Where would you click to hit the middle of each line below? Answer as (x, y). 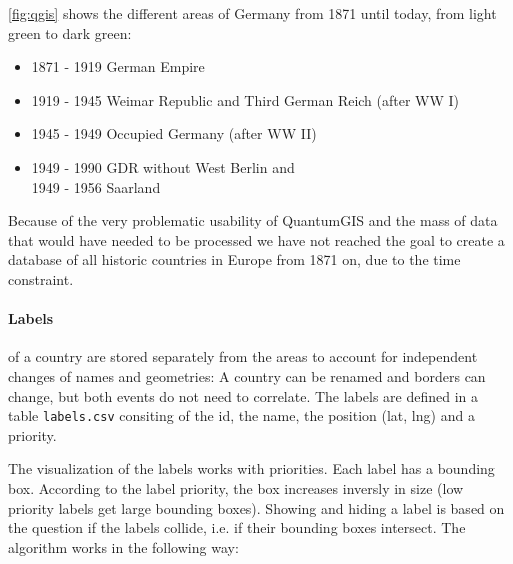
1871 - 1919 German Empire (118, 66)
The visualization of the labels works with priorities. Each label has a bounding (251, 468)
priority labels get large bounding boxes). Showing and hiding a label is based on (256, 507)
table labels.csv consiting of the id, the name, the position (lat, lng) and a (241, 415)
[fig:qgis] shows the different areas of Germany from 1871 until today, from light (252, 13)
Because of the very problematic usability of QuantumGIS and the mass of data (253, 220)
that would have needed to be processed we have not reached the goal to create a (256, 239)
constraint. (41, 278)
